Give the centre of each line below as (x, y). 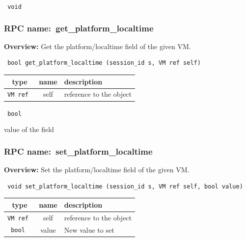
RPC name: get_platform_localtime (79, 28)
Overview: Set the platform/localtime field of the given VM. (97, 170)
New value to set (89, 229)
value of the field (29, 129)
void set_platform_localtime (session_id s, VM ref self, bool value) (125, 186)
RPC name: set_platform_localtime (78, 151)
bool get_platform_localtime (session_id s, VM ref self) (104, 63)
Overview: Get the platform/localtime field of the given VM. (97, 46)
